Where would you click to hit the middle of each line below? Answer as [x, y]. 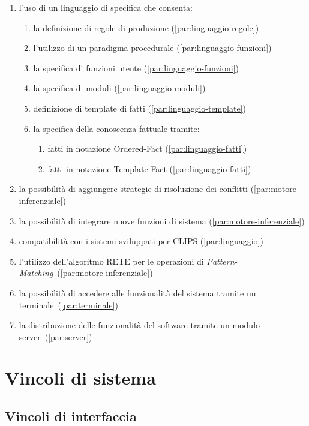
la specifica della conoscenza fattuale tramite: [116, 128]
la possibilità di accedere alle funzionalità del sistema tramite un [137, 292]
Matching [36, 273]
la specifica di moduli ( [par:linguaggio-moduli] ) [119, 88]
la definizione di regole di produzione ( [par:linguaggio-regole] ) [146, 27]
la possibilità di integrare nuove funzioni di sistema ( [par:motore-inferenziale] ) [162, 220]
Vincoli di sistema [80, 378]
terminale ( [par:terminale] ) [68, 304]
